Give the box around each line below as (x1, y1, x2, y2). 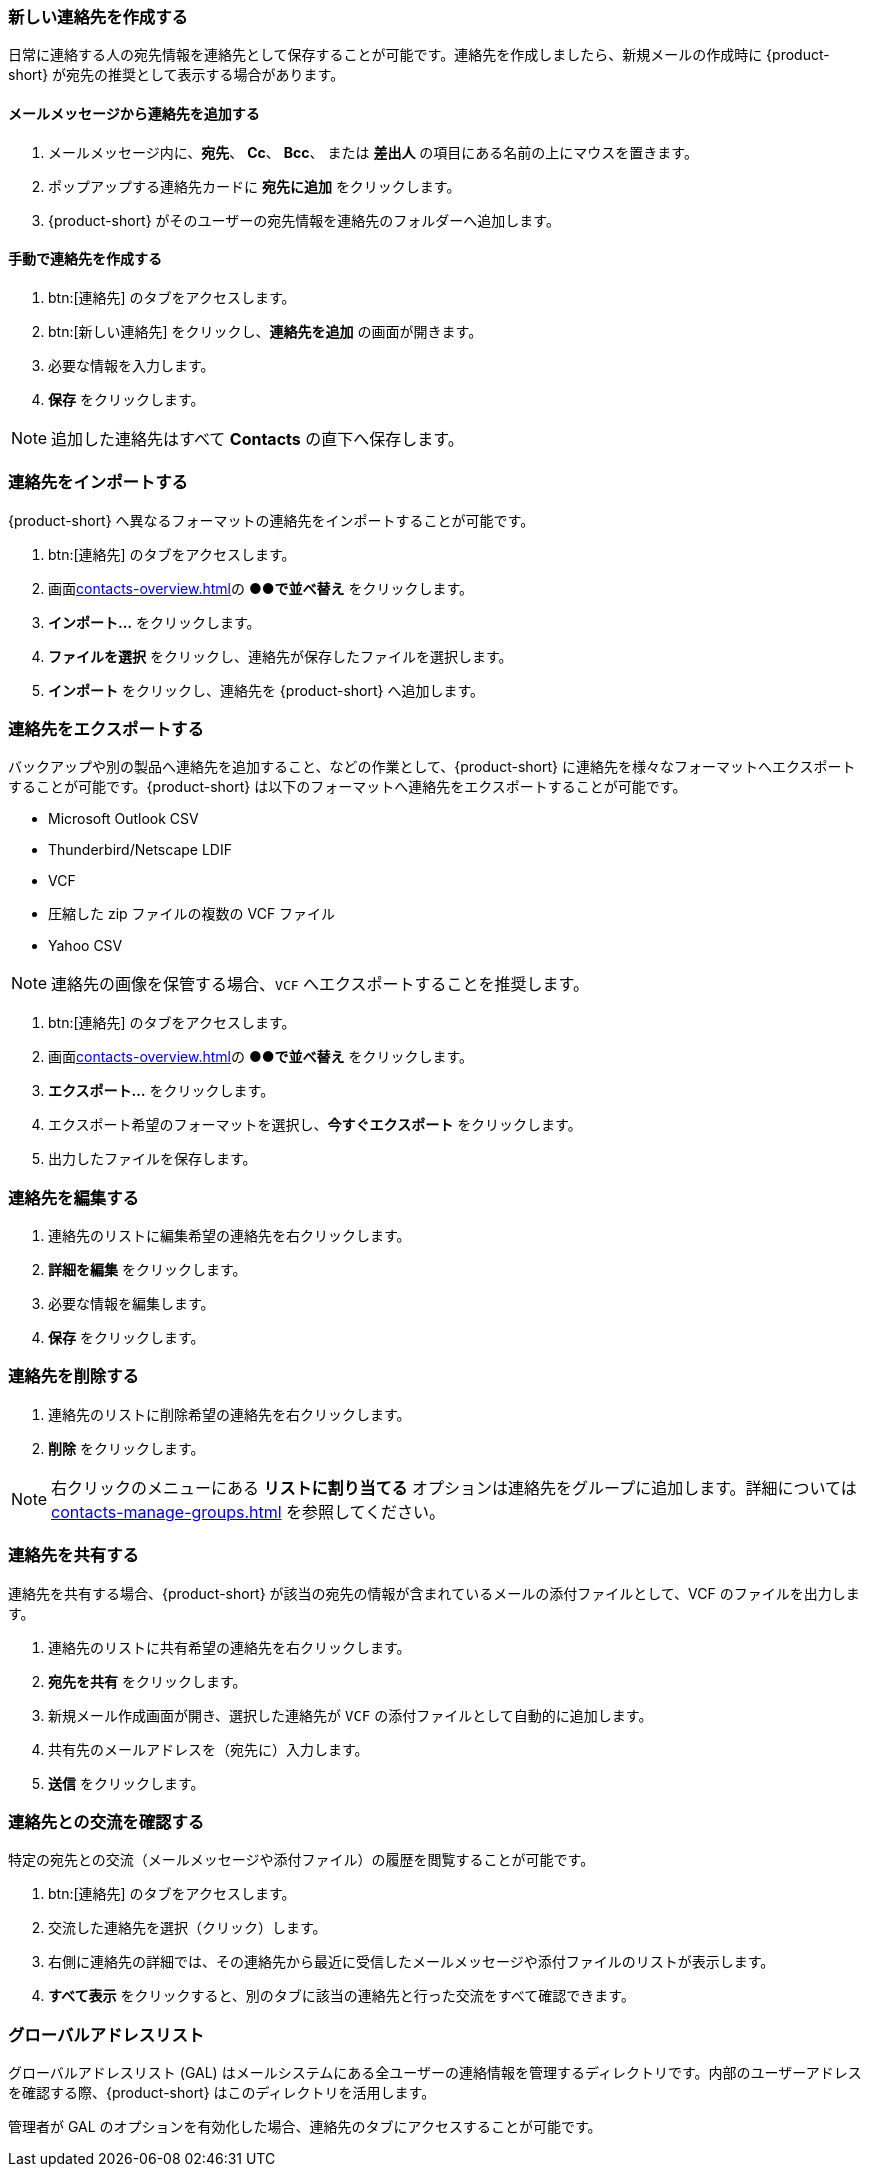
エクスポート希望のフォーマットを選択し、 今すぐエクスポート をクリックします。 (48, 1116, 582, 1134)
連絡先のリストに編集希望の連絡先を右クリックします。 (48, 1227, 411, 1245)
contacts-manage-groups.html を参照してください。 (51, 1501, 446, 1522)
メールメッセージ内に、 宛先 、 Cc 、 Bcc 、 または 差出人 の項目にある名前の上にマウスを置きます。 (48, 143, 698, 161)
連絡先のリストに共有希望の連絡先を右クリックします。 (48, 1638, 411, 1656)
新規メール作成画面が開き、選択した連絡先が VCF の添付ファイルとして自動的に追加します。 (48, 1706, 653, 1724)
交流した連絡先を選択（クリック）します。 (48, 1919, 327, 1937)
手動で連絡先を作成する (8, 250, 162, 268)
